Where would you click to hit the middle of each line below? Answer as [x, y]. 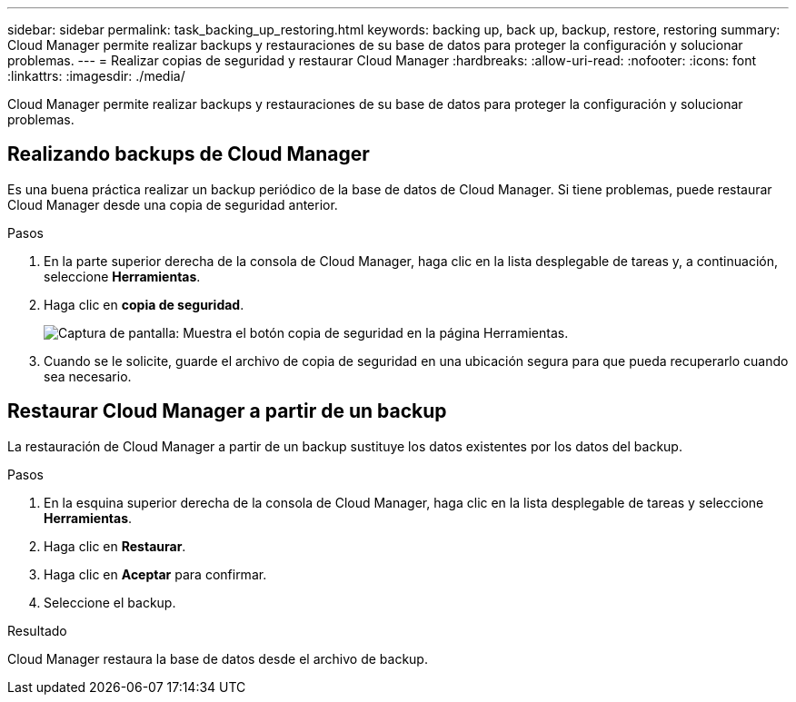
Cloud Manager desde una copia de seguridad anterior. [173, 204]
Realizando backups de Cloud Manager [189, 154]
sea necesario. [88, 376]
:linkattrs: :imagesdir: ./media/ [96, 76]
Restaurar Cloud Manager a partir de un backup [227, 411]
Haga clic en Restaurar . [115, 546]
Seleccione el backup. [110, 602]
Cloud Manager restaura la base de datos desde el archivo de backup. [218, 658]
